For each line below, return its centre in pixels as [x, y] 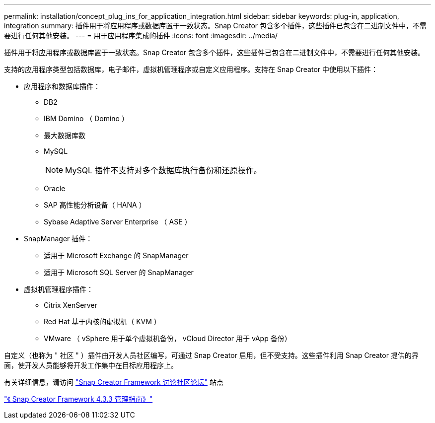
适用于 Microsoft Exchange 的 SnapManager [116, 255]
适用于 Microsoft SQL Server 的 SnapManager [119, 272]
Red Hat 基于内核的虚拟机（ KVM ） [102, 321]
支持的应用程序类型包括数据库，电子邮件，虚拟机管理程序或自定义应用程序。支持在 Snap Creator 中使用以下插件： [191, 69]
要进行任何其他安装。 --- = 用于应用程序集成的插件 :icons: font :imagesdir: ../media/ [141, 35]
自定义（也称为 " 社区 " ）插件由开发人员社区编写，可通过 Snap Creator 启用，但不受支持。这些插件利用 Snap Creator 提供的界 [211, 355]
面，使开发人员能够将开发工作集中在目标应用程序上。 [91, 365]
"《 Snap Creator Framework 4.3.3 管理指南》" [78, 399]
